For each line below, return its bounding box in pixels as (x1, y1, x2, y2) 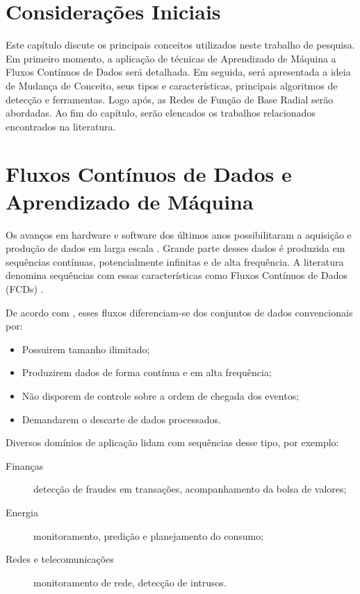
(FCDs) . (6, 281, 44, 296)
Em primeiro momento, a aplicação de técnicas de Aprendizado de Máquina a (6, 51, 336, 65)
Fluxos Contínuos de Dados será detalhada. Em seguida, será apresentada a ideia (6, 65, 351, 79)
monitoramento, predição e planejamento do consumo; (33, 528, 264, 543)
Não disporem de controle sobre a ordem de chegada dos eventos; (22, 388, 300, 402)
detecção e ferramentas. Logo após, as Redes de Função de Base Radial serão (6, 92, 334, 106)
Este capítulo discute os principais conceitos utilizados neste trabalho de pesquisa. (6, 37, 355, 52)
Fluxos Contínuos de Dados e (6, 160, 292, 188)
